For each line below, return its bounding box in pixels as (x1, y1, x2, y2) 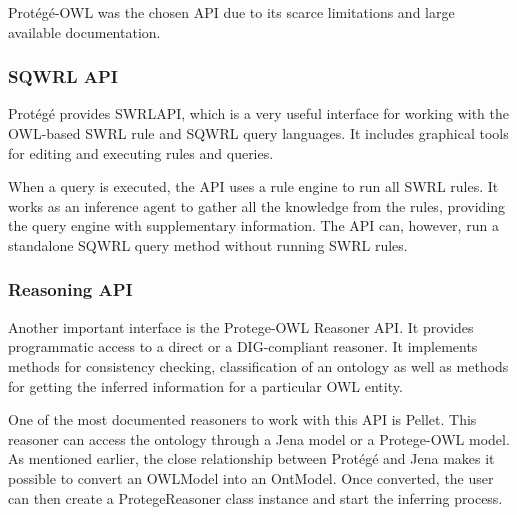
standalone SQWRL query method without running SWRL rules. (8, 234, 408, 255)
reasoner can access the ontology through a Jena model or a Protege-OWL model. (8, 428, 510, 449)
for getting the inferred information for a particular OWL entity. (8, 375, 403, 396)
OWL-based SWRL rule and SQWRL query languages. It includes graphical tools (8, 123, 509, 143)
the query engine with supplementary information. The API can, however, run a (8, 215, 499, 236)
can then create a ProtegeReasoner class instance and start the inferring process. (8, 487, 503, 508)
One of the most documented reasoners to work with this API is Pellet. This (8, 409, 477, 430)
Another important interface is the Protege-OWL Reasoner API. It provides (8, 316, 474, 337)
